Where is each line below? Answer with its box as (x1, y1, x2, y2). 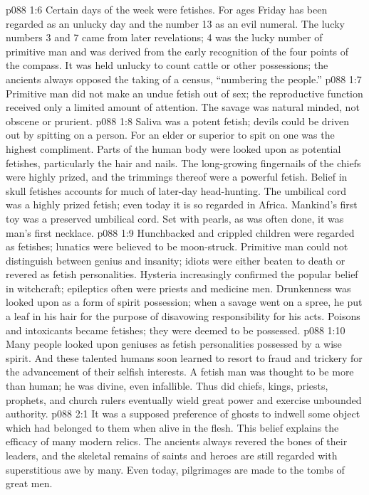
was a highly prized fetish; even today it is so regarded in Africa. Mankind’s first (6, 197, 358, 212)
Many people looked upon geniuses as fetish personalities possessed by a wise (6, 336, 342, 351)
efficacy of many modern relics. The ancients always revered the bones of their (6, 434, 348, 449)
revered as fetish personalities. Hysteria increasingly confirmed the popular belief (6, 267, 358, 282)
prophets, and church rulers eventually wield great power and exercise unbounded (6, 392, 362, 407)
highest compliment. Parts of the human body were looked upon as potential (6, 141, 341, 156)
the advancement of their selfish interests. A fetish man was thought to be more (6, 364, 354, 379)
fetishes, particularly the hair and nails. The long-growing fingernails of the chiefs (6, 155, 361, 170)
